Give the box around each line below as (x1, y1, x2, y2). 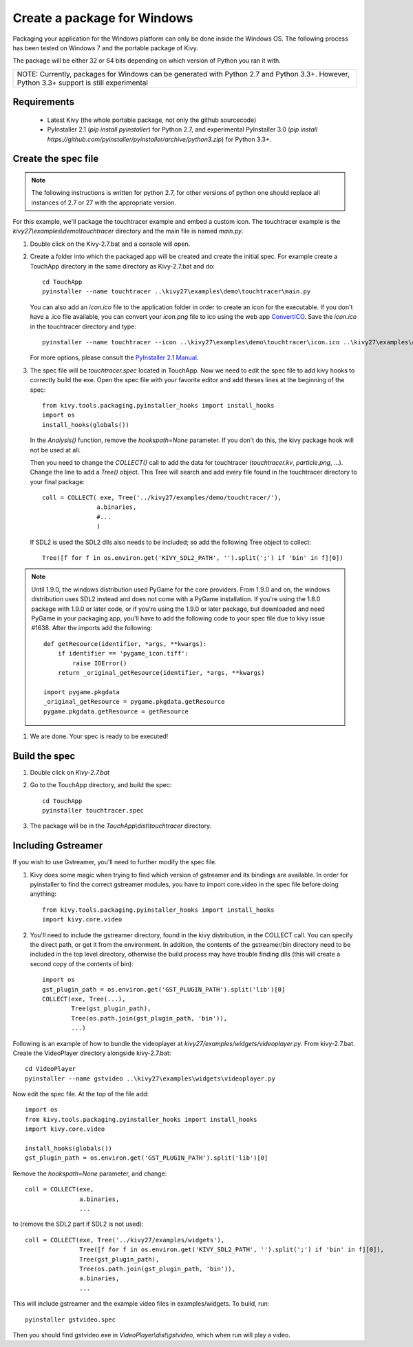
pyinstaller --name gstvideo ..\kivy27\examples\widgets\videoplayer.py (25, 1074, 275, 1083)
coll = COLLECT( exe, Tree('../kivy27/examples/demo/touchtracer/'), (42, 494, 282, 502)
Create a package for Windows (12, 10, 193, 25)
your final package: (30, 477, 85, 485)
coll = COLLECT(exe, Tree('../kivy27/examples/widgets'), (25, 1236, 225, 1244)
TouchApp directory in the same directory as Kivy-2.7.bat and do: (30, 262, 215, 270)
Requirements (12, 96, 75, 108)
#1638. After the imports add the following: (31, 624, 153, 632)
